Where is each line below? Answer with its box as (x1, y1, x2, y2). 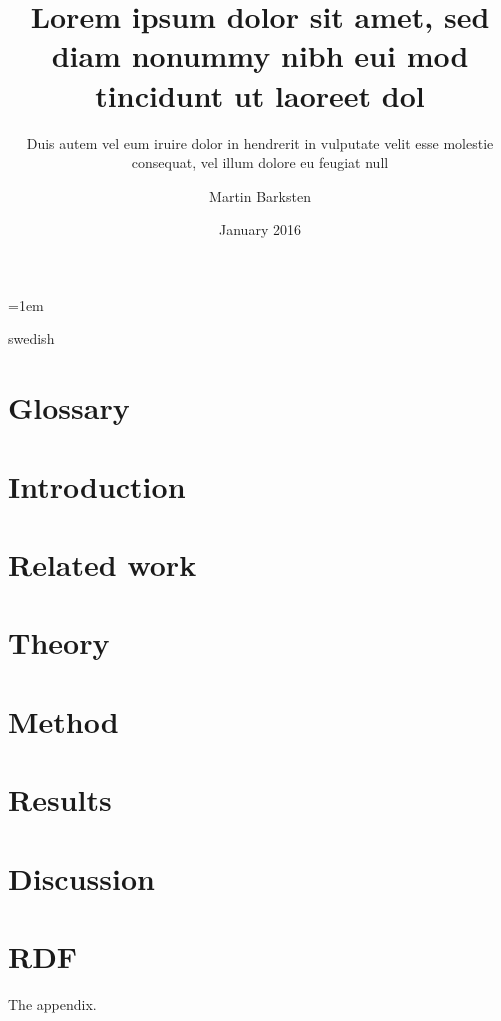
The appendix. (8, 993, 97, 1014)
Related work (8, 544, 197, 584)
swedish (8, 328, 55, 349)
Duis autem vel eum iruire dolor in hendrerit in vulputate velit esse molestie (26, 132, 494, 153)
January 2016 (219, 219, 301, 240)
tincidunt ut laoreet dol (95, 74, 425, 115)
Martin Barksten (209, 185, 311, 206)
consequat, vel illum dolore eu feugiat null (131, 152, 389, 173)
